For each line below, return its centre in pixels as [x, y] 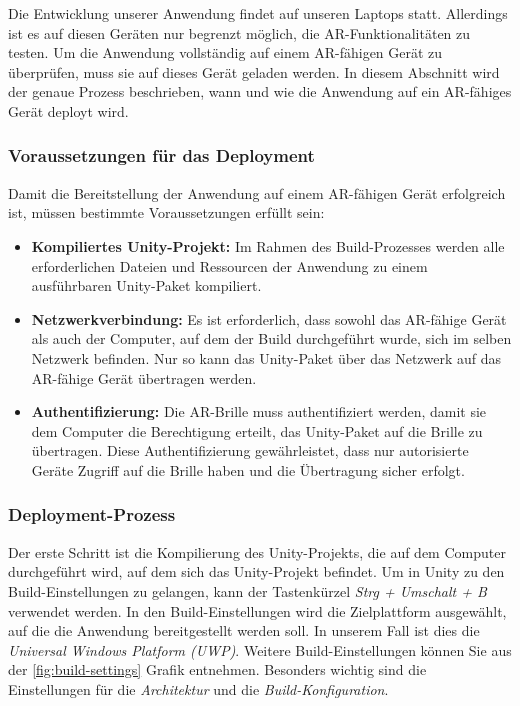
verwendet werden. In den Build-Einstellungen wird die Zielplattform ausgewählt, [257, 610]
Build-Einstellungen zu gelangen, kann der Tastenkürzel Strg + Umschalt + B [247, 590]
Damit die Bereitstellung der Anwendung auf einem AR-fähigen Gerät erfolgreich [257, 192]
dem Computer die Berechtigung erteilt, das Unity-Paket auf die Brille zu [257, 430]
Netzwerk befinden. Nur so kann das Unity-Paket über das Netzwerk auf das [266, 357]
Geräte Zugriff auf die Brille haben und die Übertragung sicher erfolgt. [248, 469]
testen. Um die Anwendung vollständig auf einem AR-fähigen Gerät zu [225, 52]
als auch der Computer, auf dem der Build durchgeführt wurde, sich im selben [271, 338]
